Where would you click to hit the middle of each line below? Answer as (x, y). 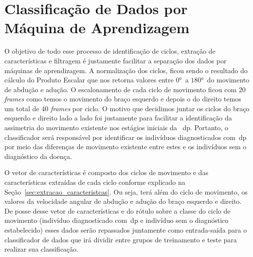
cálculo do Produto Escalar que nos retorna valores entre (89, 80)
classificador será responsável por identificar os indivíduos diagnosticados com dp (126, 137)
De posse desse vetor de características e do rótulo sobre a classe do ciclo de (117, 210)
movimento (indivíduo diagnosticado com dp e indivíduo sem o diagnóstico (117, 220)
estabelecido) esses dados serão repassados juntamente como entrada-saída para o (126, 230)
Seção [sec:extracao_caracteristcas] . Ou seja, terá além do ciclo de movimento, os (126, 191)
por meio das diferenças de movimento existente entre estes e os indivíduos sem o (126, 147)
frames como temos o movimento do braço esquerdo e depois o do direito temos (123, 99)
